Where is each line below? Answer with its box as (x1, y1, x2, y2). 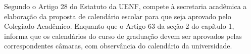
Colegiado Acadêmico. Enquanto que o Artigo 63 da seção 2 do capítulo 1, (4, 21, 234, 31)
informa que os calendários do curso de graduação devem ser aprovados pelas (4, 30, 242, 41)
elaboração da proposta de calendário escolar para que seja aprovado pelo (4, 11, 231, 21)
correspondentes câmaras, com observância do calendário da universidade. (4, 40, 232, 51)
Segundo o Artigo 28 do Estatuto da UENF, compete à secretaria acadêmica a (4, 1, 247, 11)
